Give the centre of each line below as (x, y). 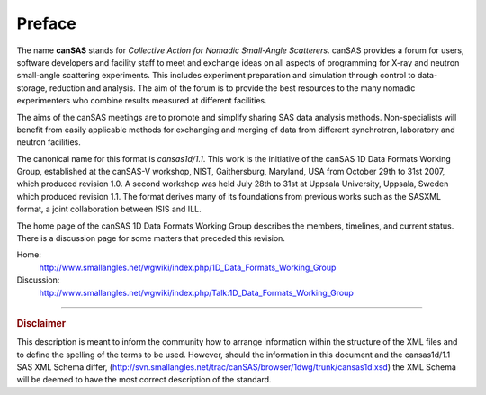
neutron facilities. (49, 142)
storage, (32, 88)
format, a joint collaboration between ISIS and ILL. (109, 209)
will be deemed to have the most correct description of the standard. (144, 380)
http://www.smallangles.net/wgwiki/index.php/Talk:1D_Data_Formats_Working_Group (197, 292)
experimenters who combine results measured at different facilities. (142, 101)
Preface (46, 23)
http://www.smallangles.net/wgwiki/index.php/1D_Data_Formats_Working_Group (188, 267)
